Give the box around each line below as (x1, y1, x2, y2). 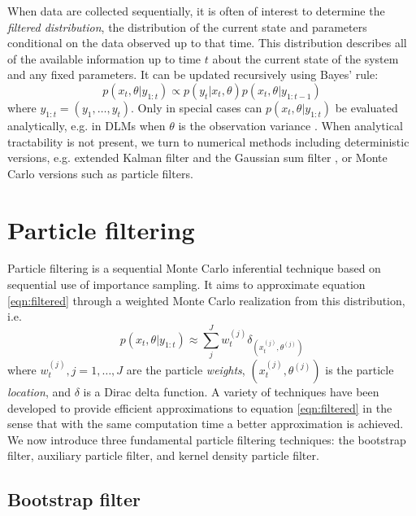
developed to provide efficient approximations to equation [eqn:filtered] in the (7, 399, 392, 416)
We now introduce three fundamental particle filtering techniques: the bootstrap (7, 431, 406, 448)
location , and (7, 383, 71, 400)
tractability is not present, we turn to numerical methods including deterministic (7, 133, 409, 150)
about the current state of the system (212, 50, 399, 67)
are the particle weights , (126, 361, 245, 378)
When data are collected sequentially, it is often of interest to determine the (7, 2, 385, 19)
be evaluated (335, 98, 398, 116)
